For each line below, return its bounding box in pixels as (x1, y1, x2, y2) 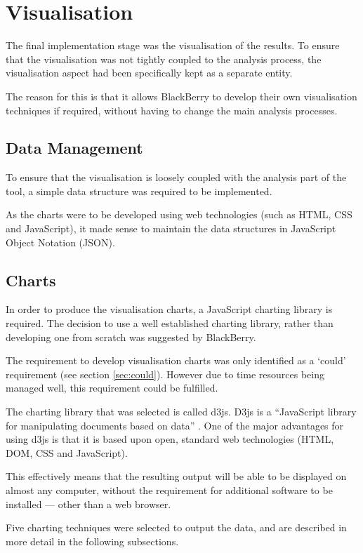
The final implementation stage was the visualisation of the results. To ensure (6, 38, 340, 53)
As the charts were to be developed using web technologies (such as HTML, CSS (6, 207, 352, 222)
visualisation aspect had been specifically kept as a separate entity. (6, 65, 293, 80)
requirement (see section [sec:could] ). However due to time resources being (6, 366, 324, 381)
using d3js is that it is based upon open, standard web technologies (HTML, (6, 432, 334, 446)
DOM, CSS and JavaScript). (6, 445, 128, 460)
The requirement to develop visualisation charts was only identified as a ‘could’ (6, 353, 346, 368)
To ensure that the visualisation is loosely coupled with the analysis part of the (6, 170, 347, 185)
